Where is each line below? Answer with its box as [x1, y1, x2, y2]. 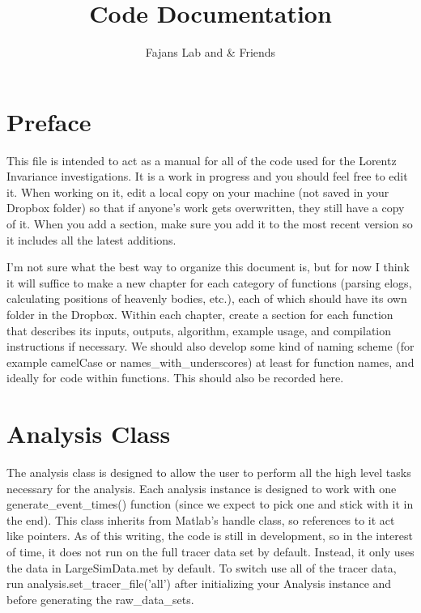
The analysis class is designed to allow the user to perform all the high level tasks [6, 464, 411, 481]
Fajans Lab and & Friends [145, 44, 276, 61]
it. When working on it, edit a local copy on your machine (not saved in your [6, 183, 389, 200]
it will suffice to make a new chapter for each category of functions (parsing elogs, [6, 274, 412, 291]
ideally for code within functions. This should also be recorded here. [6, 369, 344, 386]
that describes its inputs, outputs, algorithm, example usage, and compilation [6, 321, 392, 338]
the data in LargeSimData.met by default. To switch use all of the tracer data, [6, 559, 397, 576]
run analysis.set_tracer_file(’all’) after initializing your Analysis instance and [6, 575, 392, 592]
